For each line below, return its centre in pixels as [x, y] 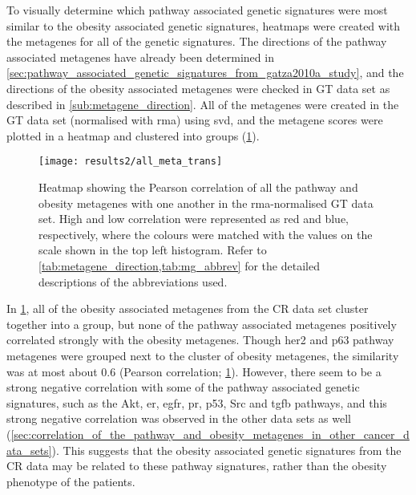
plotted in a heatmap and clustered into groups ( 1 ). [133, 135]
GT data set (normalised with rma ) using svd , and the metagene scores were [195, 120]
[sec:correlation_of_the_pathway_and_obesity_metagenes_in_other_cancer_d [210, 434]
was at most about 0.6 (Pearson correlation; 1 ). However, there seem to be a [194, 371]
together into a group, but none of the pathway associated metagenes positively [202, 324]
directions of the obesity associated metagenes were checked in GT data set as [198, 88]
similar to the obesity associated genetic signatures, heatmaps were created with [204, 25]
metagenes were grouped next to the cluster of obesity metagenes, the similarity [203, 355]
